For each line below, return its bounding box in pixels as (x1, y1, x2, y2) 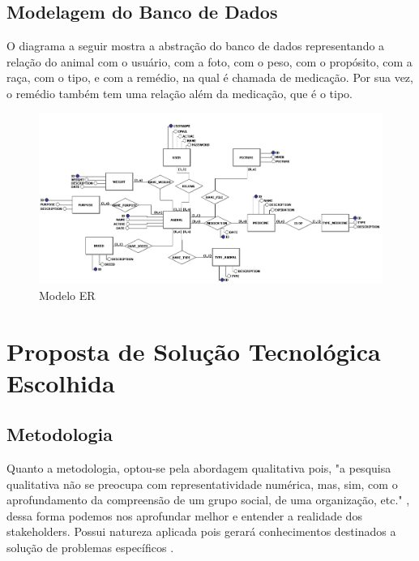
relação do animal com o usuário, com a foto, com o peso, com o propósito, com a (6, 53, 413, 70)
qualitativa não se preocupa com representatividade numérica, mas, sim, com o (6, 475, 398, 492)
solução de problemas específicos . (6, 539, 174, 556)
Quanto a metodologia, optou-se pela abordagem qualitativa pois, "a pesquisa (6, 460, 391, 477)
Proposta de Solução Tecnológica (6, 334, 381, 367)
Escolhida (6, 366, 115, 399)
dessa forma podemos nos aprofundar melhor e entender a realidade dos (6, 507, 362, 524)
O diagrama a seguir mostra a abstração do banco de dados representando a (6, 37, 385, 54)
